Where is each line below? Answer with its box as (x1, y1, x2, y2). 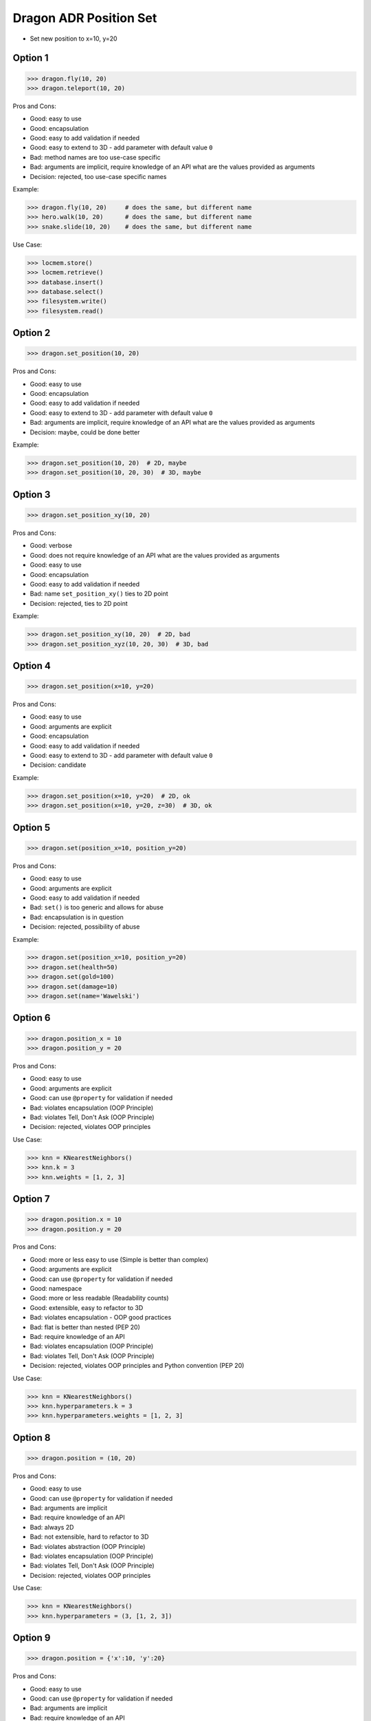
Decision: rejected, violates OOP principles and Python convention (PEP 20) (30, 1362, 245, 1370)
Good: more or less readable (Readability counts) (30, 1294, 169, 1302)
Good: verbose (30, 541, 72, 550)
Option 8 (12, 1432, 51, 1444)
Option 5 (12, 821, 51, 833)
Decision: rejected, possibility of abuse (30, 922, 140, 931)
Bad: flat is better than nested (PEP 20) (30, 1322, 141, 1331)
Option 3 (12, 489, 51, 500)
